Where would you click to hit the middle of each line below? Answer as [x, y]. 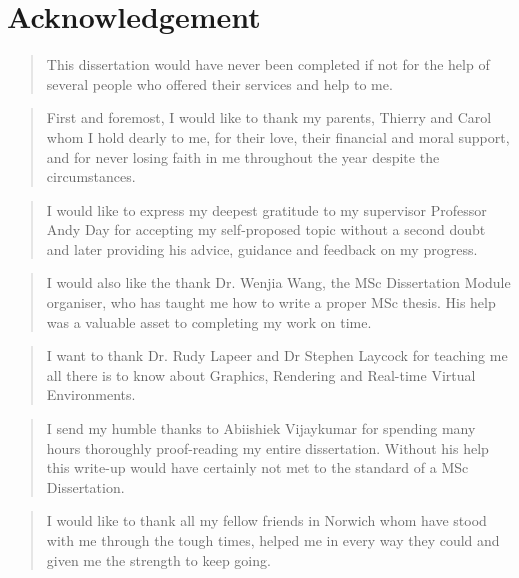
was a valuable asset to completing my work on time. [209, 321]
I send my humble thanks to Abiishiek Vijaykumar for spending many [261, 428]
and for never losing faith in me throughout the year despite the [243, 156]
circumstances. [91, 176]
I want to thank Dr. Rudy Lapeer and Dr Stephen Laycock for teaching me [277, 355]
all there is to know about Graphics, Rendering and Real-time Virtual [261, 374]
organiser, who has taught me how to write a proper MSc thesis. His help [271, 302]
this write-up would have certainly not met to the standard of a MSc [257, 467]
